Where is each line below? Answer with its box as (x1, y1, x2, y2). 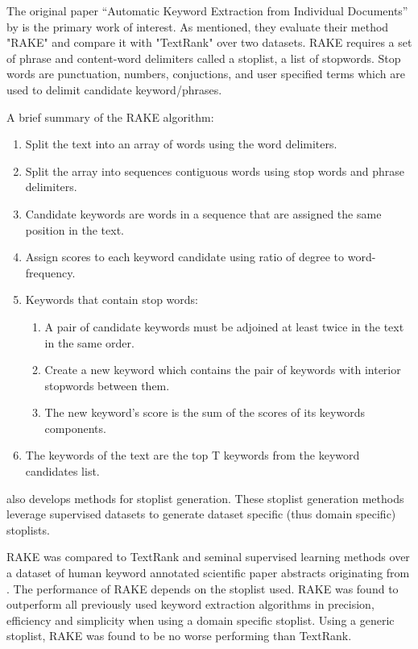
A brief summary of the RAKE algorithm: (6, 108, 214, 125)
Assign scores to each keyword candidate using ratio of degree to (25, 248, 345, 265)
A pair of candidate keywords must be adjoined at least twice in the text (44, 318, 404, 335)
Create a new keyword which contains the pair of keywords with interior (44, 361, 401, 378)
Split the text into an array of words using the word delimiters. (25, 135, 337, 152)
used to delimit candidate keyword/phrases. (6, 81, 222, 98)
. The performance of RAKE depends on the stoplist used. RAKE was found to (6, 580, 399, 597)
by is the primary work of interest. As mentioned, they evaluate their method (6, 18, 389, 35)
